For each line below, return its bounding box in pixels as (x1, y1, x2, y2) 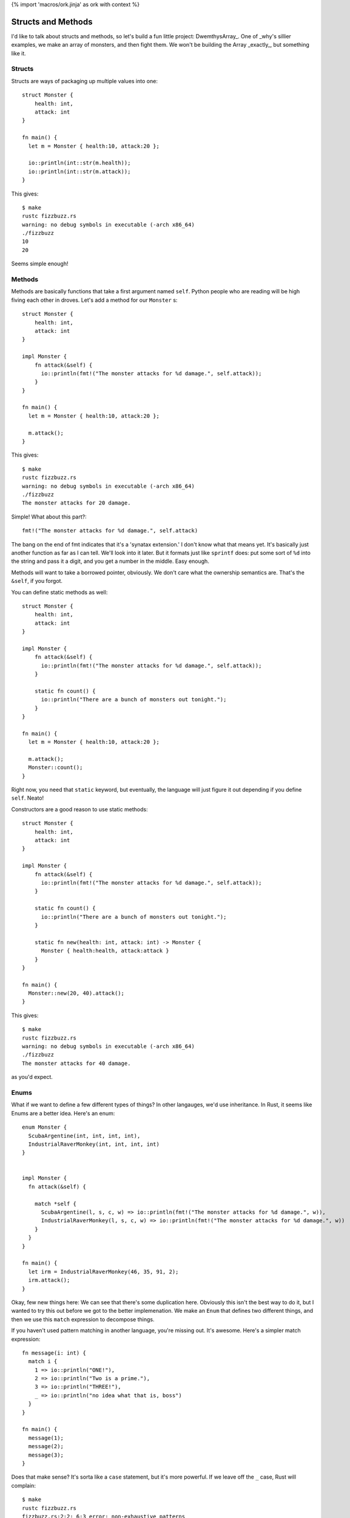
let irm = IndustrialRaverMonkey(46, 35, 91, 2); (28, 1268, 179, 1275)
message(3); (28, 1451, 64, 1458)
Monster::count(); (28, 764, 83, 771)
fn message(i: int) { (22, 1349, 86, 1356)
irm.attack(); (28, 1277, 70, 1284)
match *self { (34, 1200, 77, 1207)
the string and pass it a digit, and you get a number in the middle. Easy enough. (11, 557, 209, 565)
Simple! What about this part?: (11, 513, 87, 520)
